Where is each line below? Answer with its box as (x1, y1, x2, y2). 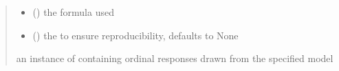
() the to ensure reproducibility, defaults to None (32, 28, 239, 42)
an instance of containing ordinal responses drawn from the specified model (16, 51, 333, 65)
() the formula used (32, 5, 114, 19)
